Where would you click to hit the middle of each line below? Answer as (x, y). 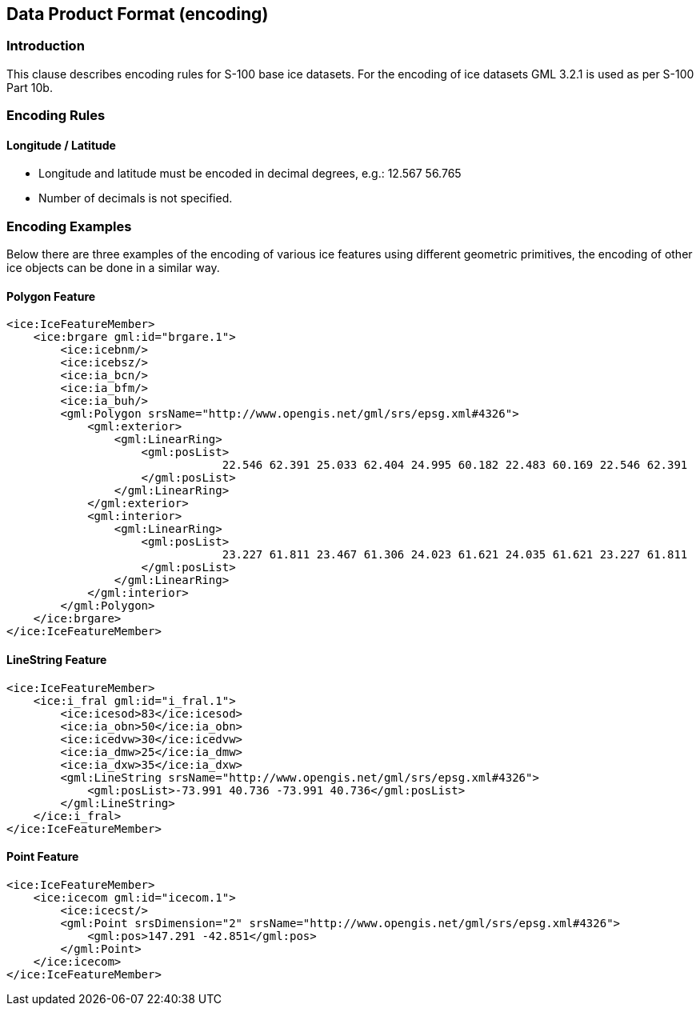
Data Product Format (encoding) (138, 14)
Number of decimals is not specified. (136, 198)
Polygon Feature (51, 296)
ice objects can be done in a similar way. (113, 268)
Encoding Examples (69, 226)
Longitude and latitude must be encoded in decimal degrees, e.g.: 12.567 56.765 (250, 174)
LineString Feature (57, 659)
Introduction (46, 46)
